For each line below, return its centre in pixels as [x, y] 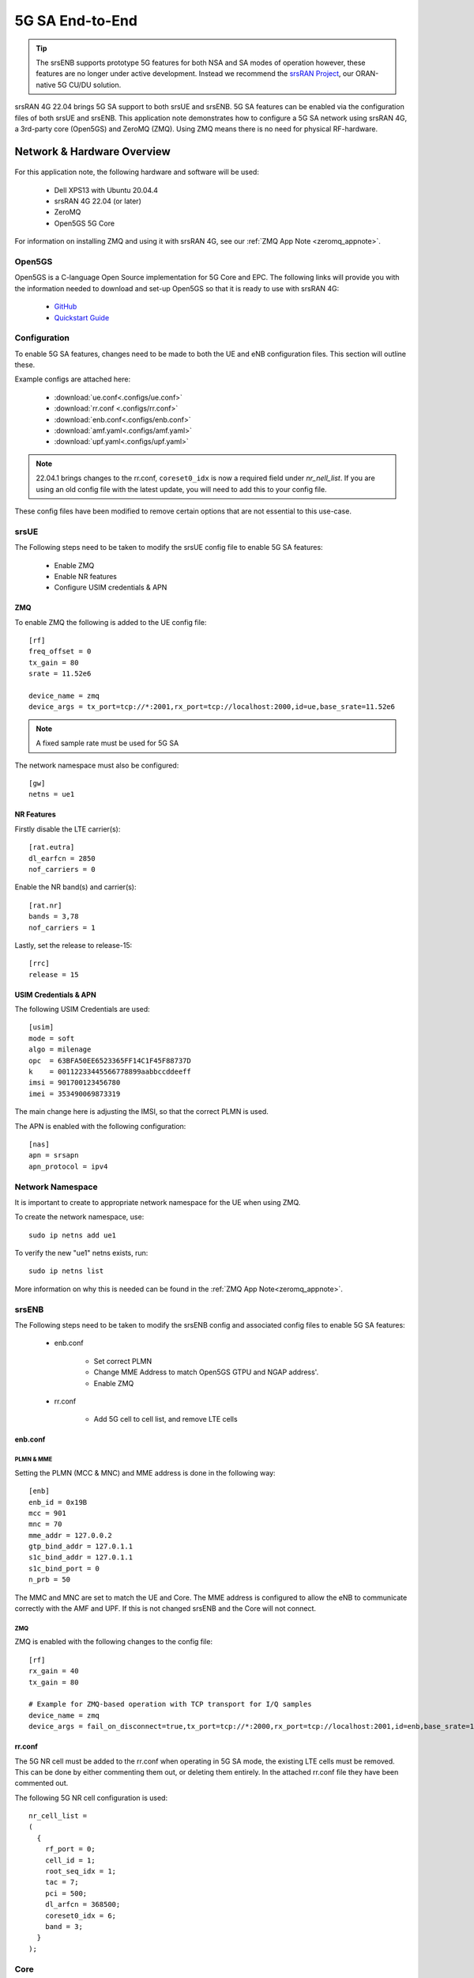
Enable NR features [86, 576]
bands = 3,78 [54, 917]
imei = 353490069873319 [75, 1093]
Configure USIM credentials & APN [111, 587]
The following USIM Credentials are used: [82, 1010]
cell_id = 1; [70, 1860]
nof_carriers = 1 [62, 927]
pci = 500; [66, 1893]
